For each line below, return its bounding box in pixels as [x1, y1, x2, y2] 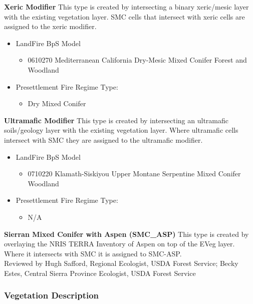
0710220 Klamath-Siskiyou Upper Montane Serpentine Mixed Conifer [28, 168, 241, 179]
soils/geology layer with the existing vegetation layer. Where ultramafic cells [4, 125, 238, 135]
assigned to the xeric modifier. [4, 21, 97, 32]
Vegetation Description [4, 289, 99, 301]
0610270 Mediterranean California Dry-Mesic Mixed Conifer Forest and [28, 55, 247, 65]
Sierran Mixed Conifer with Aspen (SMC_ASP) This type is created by [4, 228, 249, 239]
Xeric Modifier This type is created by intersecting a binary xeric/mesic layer [4, 2, 249, 12]
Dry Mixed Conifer [28, 98, 86, 109]
